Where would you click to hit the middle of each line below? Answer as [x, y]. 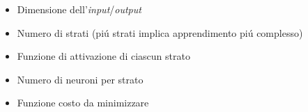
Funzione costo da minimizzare [83, 103]
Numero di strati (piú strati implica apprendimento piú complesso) [160, 32]
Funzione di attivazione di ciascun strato [103, 56]
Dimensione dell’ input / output [79, 9]
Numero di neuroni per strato [80, 79]
